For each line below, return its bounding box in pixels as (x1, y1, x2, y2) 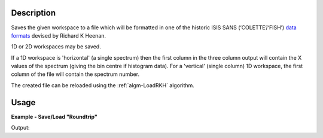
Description (11, 8, 56, 18)
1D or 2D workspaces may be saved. (11, 43, 101, 50)
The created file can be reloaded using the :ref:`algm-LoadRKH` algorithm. (11, 81, 194, 89)
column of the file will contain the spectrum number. (11, 70, 140, 78)
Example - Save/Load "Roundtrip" (11, 113, 98, 120)
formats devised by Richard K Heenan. (11, 32, 106, 39)
